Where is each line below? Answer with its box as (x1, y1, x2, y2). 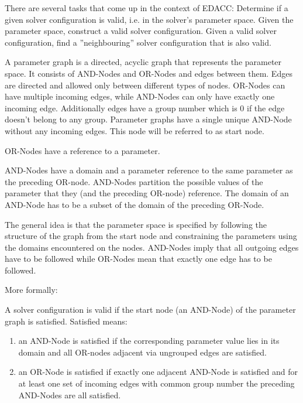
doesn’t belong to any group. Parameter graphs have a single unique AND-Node (5, 113, 292, 125)
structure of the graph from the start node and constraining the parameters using (5, 230, 297, 242)
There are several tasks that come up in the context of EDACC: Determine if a (5, 2, 288, 13)
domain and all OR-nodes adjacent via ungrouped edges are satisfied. (18, 346, 267, 358)
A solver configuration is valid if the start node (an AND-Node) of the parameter (5, 303, 296, 316)
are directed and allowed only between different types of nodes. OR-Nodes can (5, 78, 285, 91)
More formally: (5, 284, 58, 296)
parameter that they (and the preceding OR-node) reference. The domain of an (5, 187, 289, 199)
